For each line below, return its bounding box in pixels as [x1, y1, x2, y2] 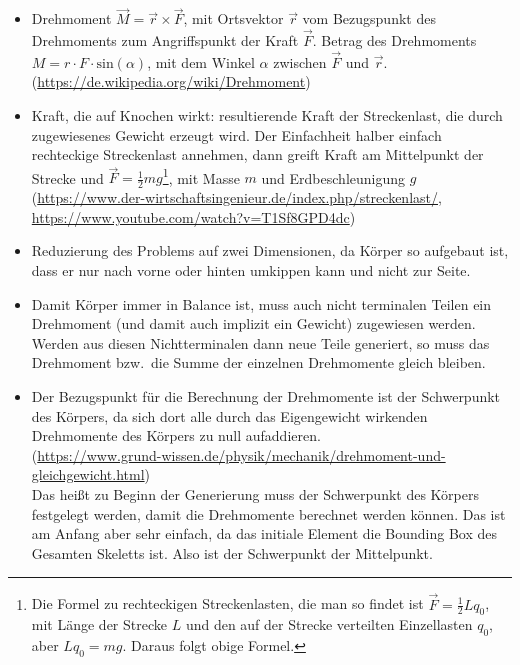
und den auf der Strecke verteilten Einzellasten [185, 614, 473, 635]
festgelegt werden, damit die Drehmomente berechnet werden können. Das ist [31, 503, 506, 524]
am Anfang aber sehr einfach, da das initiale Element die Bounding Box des [31, 523, 498, 544]
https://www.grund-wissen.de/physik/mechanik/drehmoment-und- [37, 444, 446, 465]
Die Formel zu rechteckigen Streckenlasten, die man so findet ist [31, 593, 424, 614]
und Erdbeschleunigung [261, 167, 406, 188]
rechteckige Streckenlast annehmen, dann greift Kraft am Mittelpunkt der [31, 144, 484, 165]
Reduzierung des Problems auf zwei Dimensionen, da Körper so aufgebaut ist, [31, 240, 509, 261]
